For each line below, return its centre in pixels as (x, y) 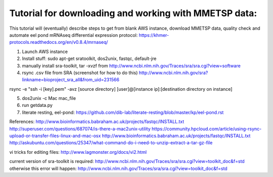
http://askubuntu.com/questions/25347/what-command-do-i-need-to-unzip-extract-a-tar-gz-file (111, 143)
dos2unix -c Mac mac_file (49, 98)
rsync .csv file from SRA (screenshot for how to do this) (80, 73)
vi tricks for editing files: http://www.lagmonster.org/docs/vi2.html (78, 152)
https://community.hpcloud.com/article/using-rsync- (207, 129)
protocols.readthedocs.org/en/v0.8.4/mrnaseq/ (59, 42)
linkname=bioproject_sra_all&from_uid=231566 (71, 80)
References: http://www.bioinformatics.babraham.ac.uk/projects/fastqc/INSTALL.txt (97, 122)
